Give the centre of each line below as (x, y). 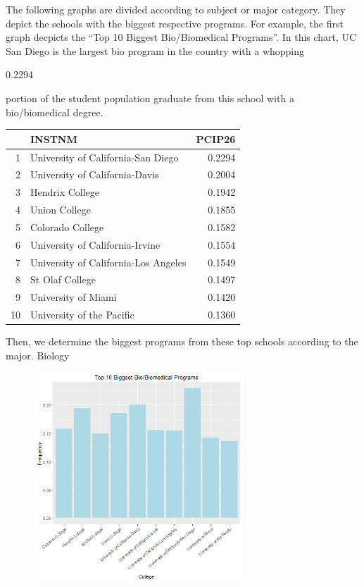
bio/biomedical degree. (55, 112)
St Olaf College (63, 279)
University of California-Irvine (95, 244)
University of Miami (74, 297)
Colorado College (67, 227)
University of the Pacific (82, 315)
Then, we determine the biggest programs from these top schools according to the (182, 341)
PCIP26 (216, 138)
